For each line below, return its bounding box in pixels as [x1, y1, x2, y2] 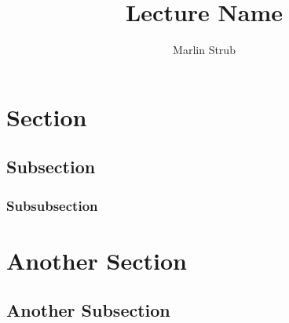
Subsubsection [6, 195, 98, 215]
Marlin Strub [173, 42, 236, 58]
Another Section [6, 244, 187, 276]
